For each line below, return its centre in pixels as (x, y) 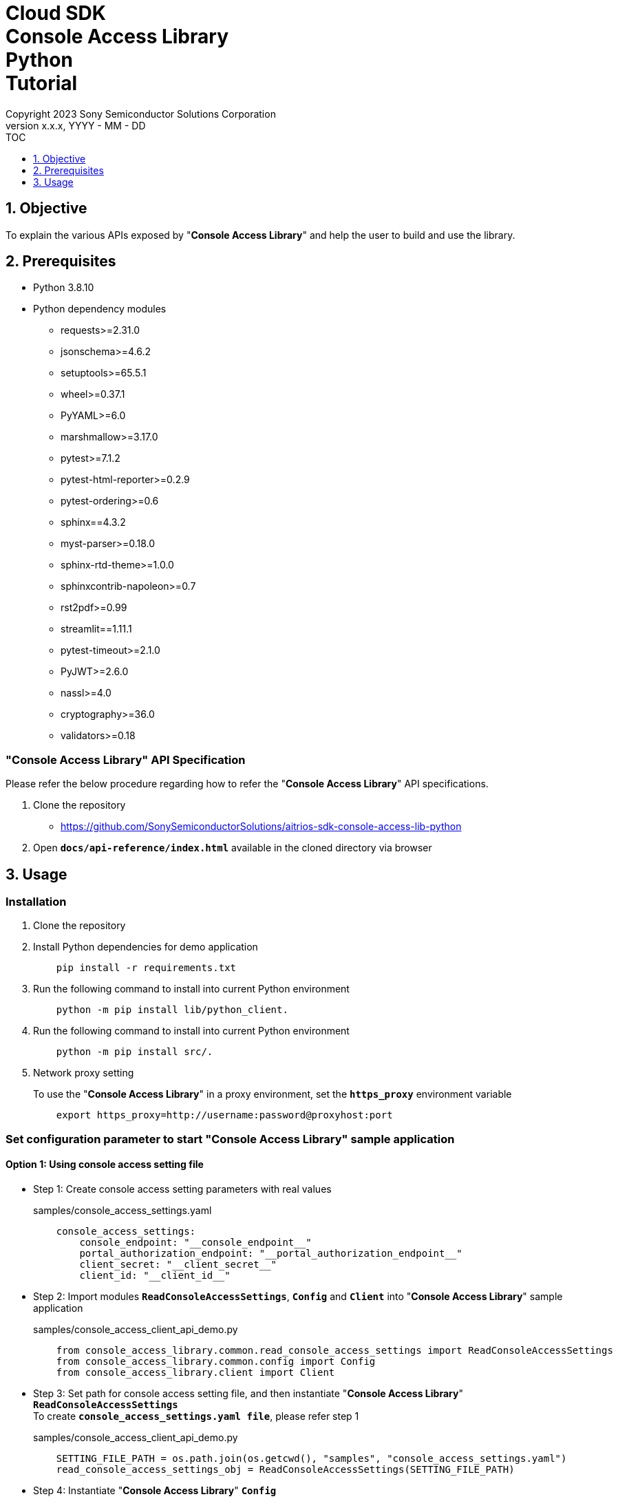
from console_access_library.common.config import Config (216, 1361)
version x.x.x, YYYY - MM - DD (76, 125)
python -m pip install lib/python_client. (172, 1010)
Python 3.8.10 (64, 288)
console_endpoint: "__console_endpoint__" (195, 1242)
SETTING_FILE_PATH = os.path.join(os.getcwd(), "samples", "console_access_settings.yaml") (311, 1458)
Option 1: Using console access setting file (105, 1165)
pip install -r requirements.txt (146, 968)
